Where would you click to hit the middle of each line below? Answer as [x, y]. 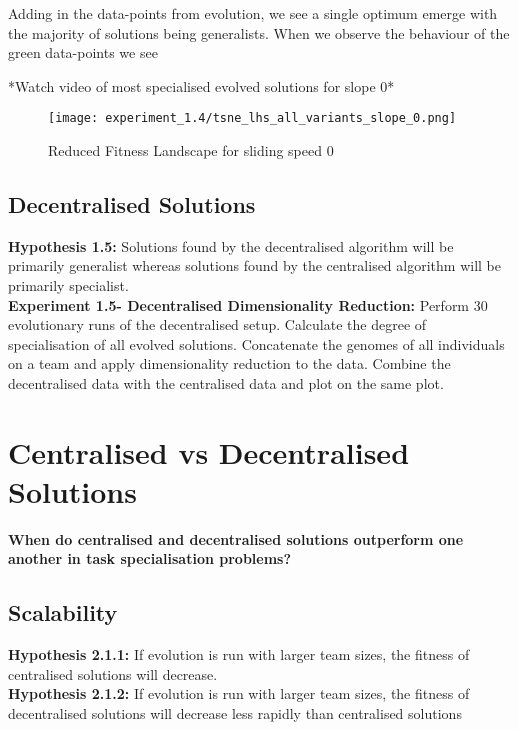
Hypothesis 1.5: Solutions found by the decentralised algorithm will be [231, 245]
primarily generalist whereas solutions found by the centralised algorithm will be [254, 265]
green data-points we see [83, 52]
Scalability [63, 612]
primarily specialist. [68, 285]
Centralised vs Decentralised [209, 451]
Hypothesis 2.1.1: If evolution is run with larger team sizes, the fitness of [239, 654]
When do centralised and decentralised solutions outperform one [236, 538]
